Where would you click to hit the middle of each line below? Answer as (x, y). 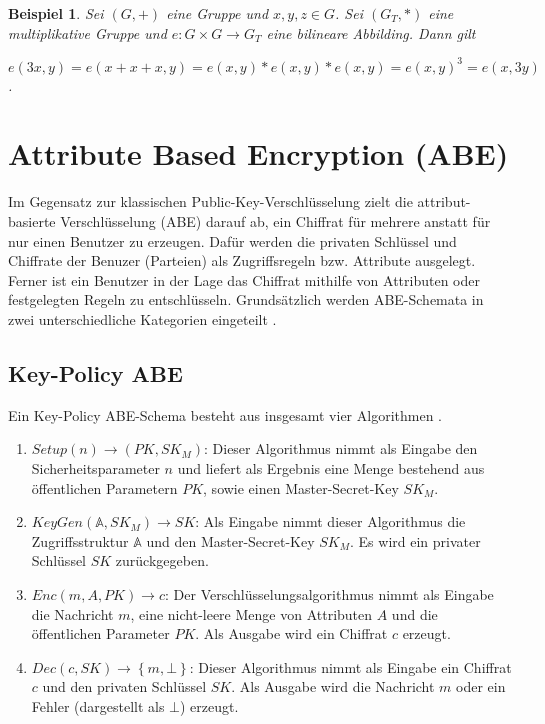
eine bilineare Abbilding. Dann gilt (371, 32)
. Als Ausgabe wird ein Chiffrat (291, 633)
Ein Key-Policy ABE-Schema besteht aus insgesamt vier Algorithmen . (225, 414)
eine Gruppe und (217, 13)
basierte (32, 221)
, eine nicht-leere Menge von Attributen (251, 613)
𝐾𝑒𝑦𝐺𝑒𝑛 (57, 523)
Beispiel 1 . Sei (56, 13)
